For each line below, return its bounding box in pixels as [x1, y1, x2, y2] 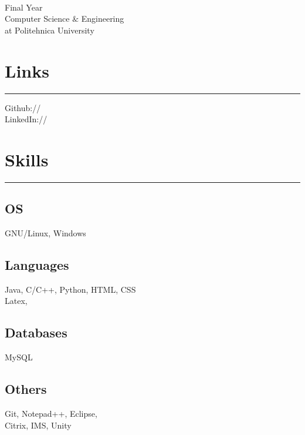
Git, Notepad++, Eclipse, [5, 407, 97, 419]
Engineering [81, 12, 124, 25]
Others [5, 380, 47, 398]
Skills [5, 147, 49, 171]
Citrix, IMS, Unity [5, 419, 72, 431]
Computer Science [5, 12, 70, 25]
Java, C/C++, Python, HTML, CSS [5, 283, 136, 295]
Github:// [5, 101, 41, 113]
